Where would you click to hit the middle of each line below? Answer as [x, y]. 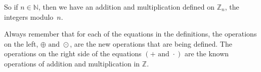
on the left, [21, 43]
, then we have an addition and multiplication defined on [126, 7]
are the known [207, 53]
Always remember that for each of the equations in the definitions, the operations [130, 34]
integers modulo [29, 16]
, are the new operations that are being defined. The [151, 43]
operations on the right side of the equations [73, 53]
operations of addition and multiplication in [72, 63]
